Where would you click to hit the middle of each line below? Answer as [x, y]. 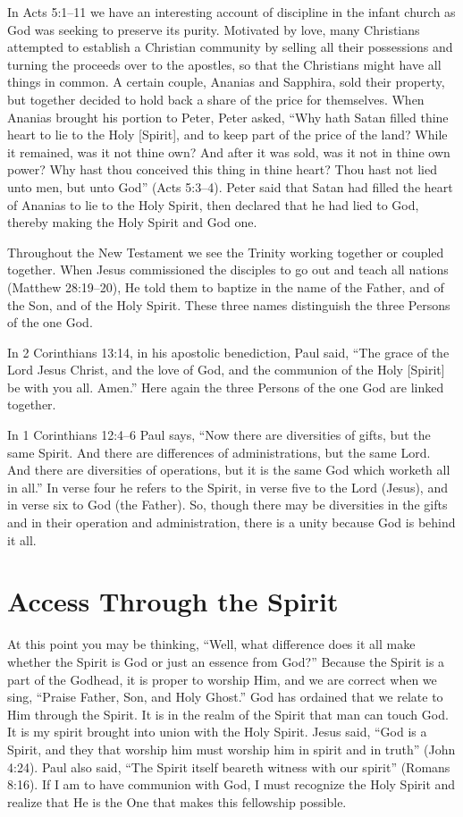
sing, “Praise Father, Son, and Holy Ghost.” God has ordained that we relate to [225, 697]
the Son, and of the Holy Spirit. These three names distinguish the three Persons [229, 304]
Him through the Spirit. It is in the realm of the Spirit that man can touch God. [228, 714]
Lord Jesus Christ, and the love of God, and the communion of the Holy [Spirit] [226, 370]
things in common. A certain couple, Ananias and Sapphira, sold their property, [226, 82]
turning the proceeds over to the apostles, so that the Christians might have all [224, 64]
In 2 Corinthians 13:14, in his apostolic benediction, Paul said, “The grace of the [228, 352]
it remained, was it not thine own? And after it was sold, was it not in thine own [229, 152]
